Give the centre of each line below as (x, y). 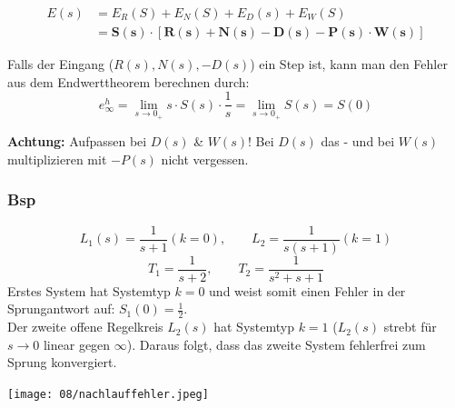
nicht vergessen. (205, 159)
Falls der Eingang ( (61, 64)
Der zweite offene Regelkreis (85, 327)
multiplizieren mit (57, 159)
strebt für (410, 327)
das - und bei (358, 141)
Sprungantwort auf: (61, 308)
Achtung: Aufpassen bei (77, 141)
